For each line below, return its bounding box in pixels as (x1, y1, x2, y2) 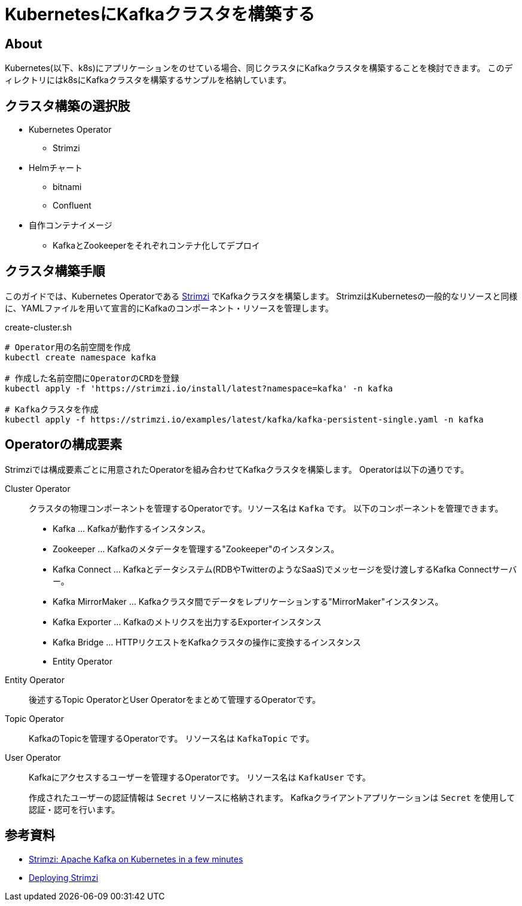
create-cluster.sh (5, 322, 72, 332)
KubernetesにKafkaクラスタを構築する (5, 4, 315, 25)
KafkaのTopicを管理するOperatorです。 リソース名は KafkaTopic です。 (29, 733, 315, 743)
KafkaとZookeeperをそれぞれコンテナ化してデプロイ (53, 240, 260, 251)
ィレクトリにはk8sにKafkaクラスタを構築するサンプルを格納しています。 (5, 75, 292, 85)
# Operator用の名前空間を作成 (5, 342, 131, 352)
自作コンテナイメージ (29, 220, 112, 231)
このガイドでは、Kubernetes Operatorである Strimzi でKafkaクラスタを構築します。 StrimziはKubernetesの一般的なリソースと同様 (5, 290, 518, 301)
